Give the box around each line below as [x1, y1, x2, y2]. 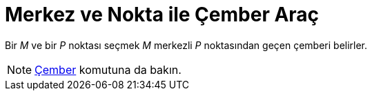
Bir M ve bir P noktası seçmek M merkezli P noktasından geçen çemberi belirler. [5, 39, 368, 51]
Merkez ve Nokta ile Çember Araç [5, 3, 320, 26]
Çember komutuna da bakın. [35, 62, 182, 77]
